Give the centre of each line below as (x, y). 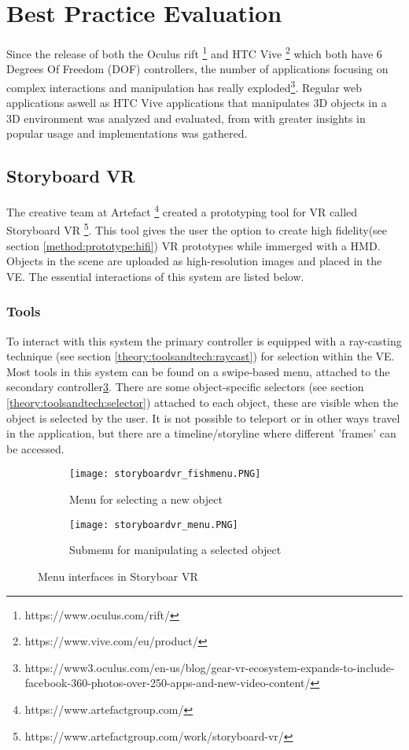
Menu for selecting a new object (146, 499)
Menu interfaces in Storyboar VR (118, 576)
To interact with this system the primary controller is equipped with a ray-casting (204, 340)
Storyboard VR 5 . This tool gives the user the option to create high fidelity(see (197, 229)
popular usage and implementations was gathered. (127, 133)
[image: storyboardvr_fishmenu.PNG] (165, 474)
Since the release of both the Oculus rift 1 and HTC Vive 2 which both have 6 (194, 52)
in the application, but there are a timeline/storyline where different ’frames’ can (201, 433)
